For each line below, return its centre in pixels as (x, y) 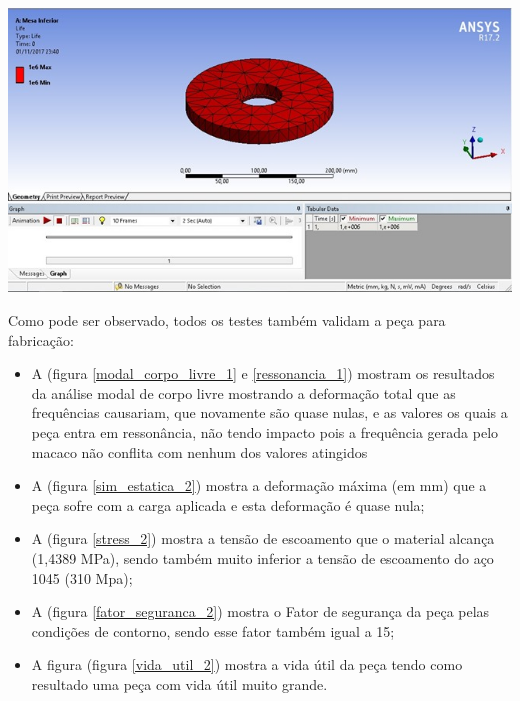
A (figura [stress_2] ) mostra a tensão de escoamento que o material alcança (263, 538)
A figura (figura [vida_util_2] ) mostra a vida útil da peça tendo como (247, 664)
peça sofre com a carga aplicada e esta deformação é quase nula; (228, 504)
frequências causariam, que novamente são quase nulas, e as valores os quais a (269, 412)
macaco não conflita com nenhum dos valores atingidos (199, 451)
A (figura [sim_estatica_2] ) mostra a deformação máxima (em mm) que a (259, 485)
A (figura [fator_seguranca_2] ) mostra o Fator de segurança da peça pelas (260, 611)
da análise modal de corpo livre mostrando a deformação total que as (243, 392)
